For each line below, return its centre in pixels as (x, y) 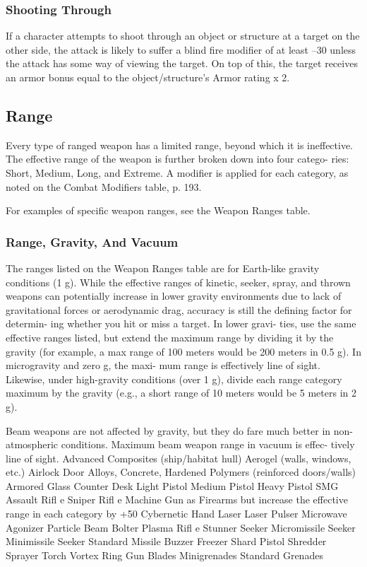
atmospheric (32, 444)
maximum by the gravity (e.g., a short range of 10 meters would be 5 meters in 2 (181, 393)
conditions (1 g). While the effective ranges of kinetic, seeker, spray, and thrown (178, 282)
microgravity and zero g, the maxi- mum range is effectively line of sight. (163, 365)
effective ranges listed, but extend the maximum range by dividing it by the (170, 337)
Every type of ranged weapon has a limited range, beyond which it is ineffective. (180, 145)
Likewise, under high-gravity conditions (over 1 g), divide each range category (174, 379)
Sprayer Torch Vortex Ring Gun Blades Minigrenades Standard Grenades (164, 555)
